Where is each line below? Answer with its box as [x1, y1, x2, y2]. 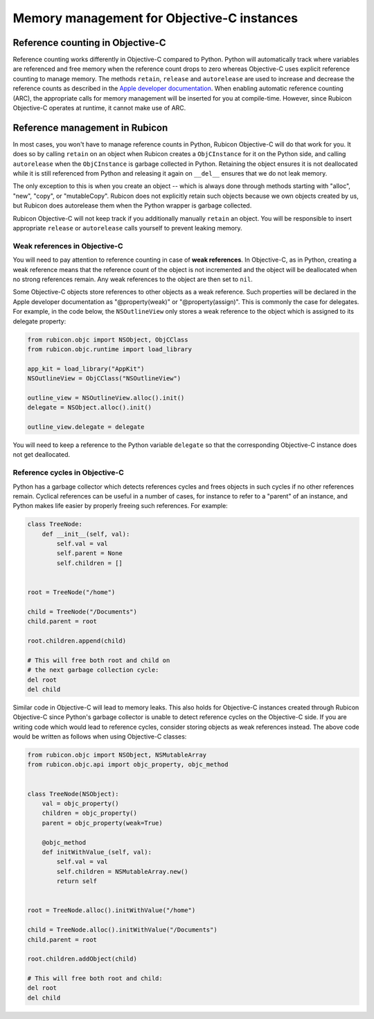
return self [56, 877, 97, 885]
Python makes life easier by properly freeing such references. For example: [12, 502, 228, 510]
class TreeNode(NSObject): [27, 790, 119, 798]
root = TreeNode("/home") [27, 589, 116, 596]
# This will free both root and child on [27, 656, 170, 664]
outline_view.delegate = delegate [27, 423, 145, 431]
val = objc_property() [42, 800, 119, 808]
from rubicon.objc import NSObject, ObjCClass [27, 335, 188, 344]
